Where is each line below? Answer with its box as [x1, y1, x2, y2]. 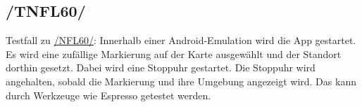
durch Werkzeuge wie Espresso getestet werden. [6, 87, 211, 102]
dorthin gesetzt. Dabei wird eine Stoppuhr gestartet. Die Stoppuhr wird [6, 60, 316, 75]
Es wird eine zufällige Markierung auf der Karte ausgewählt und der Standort [6, 46, 342, 61]
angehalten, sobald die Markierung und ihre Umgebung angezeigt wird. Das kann [6, 73, 356, 88]
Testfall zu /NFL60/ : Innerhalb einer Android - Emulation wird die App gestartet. [6, 33, 356, 48]
